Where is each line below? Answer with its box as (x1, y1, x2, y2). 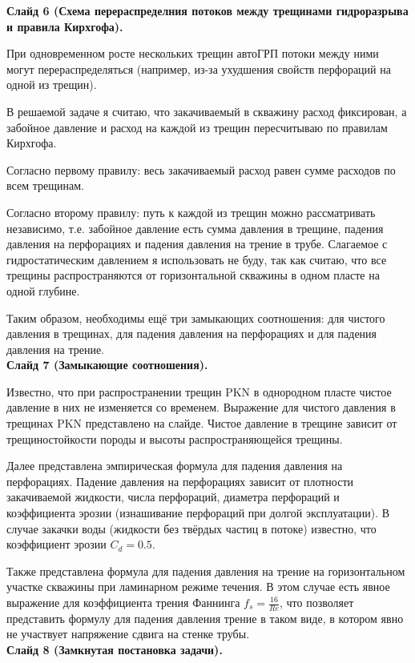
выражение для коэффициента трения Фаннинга (6, 594, 240, 610)
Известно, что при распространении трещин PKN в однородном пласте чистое (6, 383, 392, 400)
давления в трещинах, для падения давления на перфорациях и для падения (6, 325, 377, 342)
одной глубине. (6, 282, 80, 299)
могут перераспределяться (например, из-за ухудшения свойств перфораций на (6, 60, 391, 77)
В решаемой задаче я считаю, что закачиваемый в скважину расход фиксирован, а (6, 102, 407, 119)
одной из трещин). (6, 76, 97, 93)
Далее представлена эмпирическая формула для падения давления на (6, 457, 343, 474)
